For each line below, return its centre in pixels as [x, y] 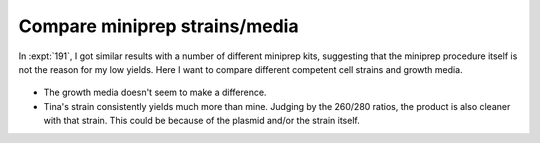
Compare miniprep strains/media [158, 26]
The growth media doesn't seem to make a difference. [155, 92]
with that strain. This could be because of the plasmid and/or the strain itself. [201, 121]
